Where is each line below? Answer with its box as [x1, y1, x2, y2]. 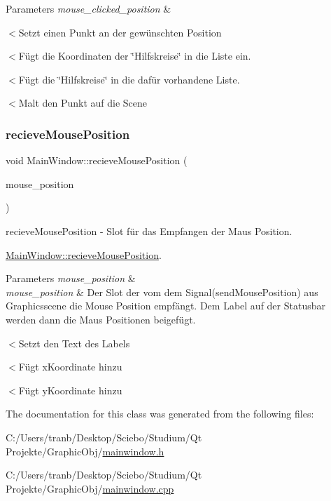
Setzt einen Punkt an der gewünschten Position [18, 25, 222, 39]
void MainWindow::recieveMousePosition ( [6, 153, 188, 168]
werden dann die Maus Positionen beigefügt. [6, 312, 196, 326]
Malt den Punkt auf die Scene [18, 95, 148, 110]
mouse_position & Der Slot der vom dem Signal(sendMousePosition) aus [6, 284, 318, 299]
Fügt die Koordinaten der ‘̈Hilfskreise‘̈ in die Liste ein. [18, 48, 251, 63]
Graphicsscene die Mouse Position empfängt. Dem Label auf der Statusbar [6, 298, 325, 313]
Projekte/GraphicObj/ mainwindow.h [6, 443, 164, 458]
